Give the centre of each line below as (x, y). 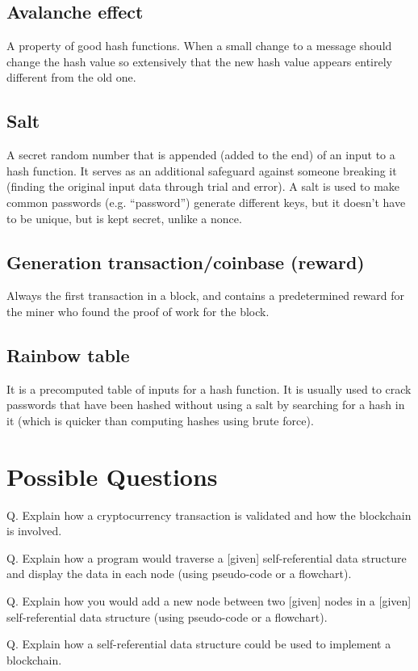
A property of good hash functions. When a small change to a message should (199, 46)
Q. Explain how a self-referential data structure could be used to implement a (199, 644)
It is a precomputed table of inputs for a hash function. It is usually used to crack (209, 388)
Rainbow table (68, 354)
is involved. (34, 531)
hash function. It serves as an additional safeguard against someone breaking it (202, 170)
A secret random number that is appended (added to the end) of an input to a (201, 155)
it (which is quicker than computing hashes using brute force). (160, 420)
